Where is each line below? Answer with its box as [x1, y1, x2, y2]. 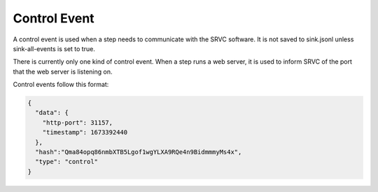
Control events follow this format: [13, 81, 109, 89]
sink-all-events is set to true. [13, 44, 96, 53]
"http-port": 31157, [42, 118, 113, 126]
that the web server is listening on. [13, 67, 113, 76]
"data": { [35, 109, 69, 117]
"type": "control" [35, 158, 98, 166]
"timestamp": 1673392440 [42, 128, 128, 137]
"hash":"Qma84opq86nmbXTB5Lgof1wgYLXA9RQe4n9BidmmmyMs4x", [35, 148, 242, 156]
